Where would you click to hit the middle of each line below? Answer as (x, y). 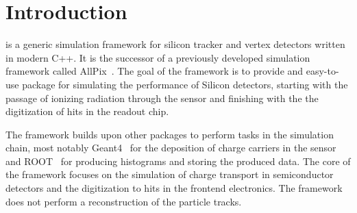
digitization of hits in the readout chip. (87, 111)
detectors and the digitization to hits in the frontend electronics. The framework (174, 188)
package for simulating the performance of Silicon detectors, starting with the (185, 84)
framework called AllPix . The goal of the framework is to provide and (155, 71)
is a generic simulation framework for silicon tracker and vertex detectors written (175, 44)
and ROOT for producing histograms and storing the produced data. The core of (178, 161)
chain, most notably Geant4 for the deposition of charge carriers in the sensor (171, 148)
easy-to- (322, 71)
